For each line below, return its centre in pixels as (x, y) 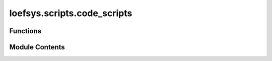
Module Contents (37, 47)
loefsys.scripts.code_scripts (71, 13)
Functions (25, 31)
